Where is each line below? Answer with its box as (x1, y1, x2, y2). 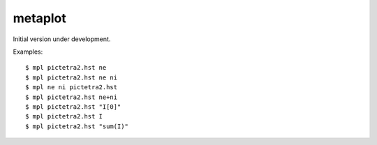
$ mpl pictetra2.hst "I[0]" (25, 102, 121, 111)
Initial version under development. (13, 35, 111, 43)
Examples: (13, 47, 43, 56)
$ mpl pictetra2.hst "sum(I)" (25, 122, 129, 130)
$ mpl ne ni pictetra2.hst (25, 84, 118, 91)
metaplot (13, 10, 66, 26)
